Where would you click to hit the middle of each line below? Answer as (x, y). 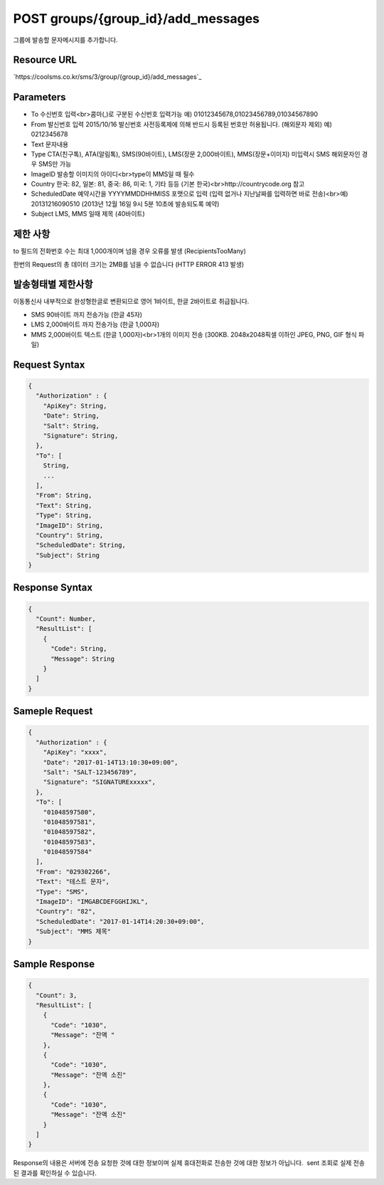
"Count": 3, (57, 995)
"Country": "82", (66, 912)
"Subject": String (68, 555)
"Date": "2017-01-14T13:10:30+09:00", (111, 762)
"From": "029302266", (74, 872)
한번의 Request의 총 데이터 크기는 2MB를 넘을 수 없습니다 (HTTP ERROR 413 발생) (129, 264)
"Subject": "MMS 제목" (74, 931)
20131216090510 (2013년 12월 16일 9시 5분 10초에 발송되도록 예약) (125, 203)
